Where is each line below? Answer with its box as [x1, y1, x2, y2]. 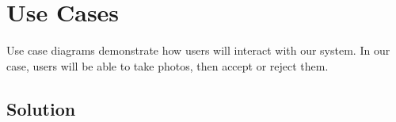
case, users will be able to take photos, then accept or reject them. [6, 57, 329, 74]
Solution [6, 96, 76, 120]
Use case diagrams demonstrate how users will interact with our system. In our [6, 42, 390, 59]
